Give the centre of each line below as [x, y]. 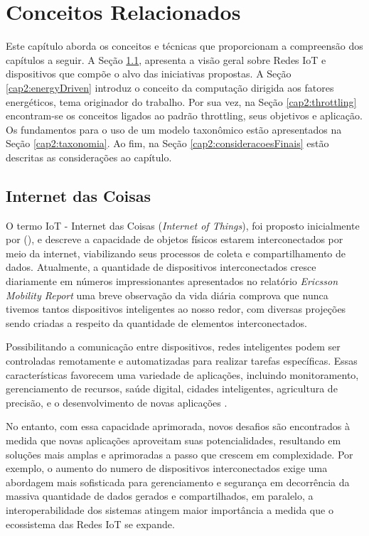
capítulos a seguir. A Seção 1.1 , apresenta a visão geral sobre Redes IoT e [166, 59]
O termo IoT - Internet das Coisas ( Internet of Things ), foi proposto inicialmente [183, 225]
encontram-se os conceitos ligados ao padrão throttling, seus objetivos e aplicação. [184, 116]
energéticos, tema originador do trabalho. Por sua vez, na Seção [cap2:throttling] [181, 101]
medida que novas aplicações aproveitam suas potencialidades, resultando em [173, 440]
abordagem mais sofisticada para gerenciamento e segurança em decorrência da [178, 482]
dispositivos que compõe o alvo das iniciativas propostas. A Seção [149, 74]
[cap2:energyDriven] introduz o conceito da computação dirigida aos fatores [170, 87]
